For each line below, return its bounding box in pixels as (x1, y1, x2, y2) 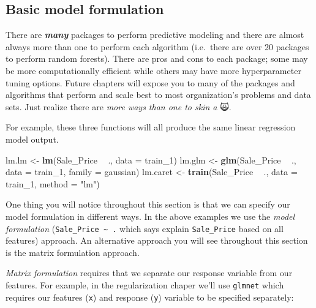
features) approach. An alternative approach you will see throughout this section (6, 234, 308, 247)
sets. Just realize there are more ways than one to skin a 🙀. (6, 100, 231, 113)
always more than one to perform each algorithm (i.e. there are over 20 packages (6, 40, 309, 53)
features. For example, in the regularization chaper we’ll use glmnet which (6, 278, 284, 291)
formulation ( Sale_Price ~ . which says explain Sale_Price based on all (6, 222, 284, 235)
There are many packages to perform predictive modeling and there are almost (6, 28, 304, 41)
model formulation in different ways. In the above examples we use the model (6, 209, 295, 222)
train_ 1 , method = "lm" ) (6, 177, 100, 190)
